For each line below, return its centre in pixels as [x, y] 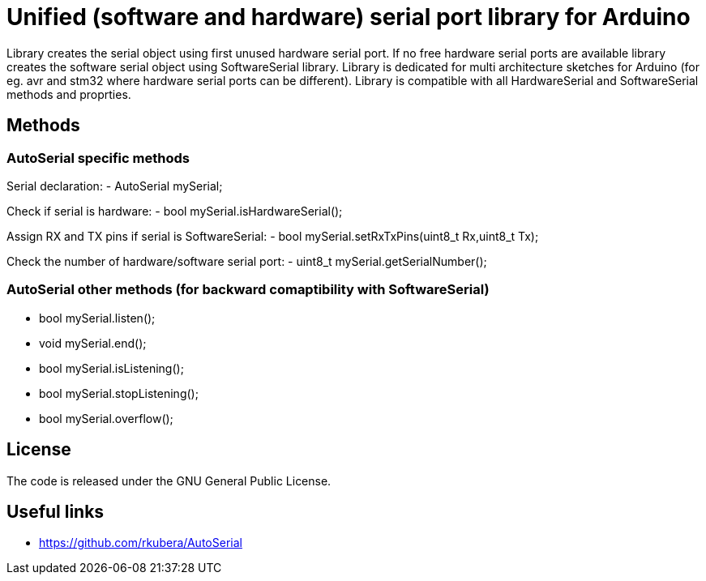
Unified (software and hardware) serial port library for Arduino [349, 17]
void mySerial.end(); [93, 343]
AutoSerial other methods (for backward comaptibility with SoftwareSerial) [248, 290]
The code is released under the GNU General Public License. [169, 481]
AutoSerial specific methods [98, 158]
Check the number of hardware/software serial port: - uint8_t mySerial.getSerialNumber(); [247, 261]
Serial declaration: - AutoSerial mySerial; [115, 186]
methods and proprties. [69, 94]
